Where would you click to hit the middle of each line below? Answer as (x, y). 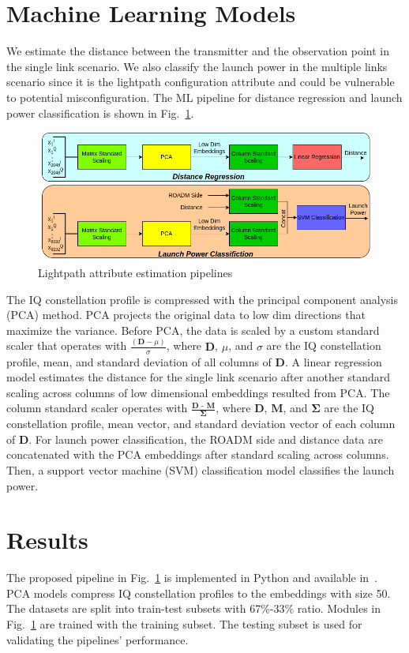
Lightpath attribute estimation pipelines (135, 273)
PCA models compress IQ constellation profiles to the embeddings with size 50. (199, 593)
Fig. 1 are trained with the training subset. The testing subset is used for (184, 624)
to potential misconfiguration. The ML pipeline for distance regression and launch (204, 97)
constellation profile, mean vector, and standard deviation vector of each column (201, 424)
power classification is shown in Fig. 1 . (100, 113)
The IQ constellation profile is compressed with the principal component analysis (203, 299)
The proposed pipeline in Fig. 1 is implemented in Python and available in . (192, 578)
